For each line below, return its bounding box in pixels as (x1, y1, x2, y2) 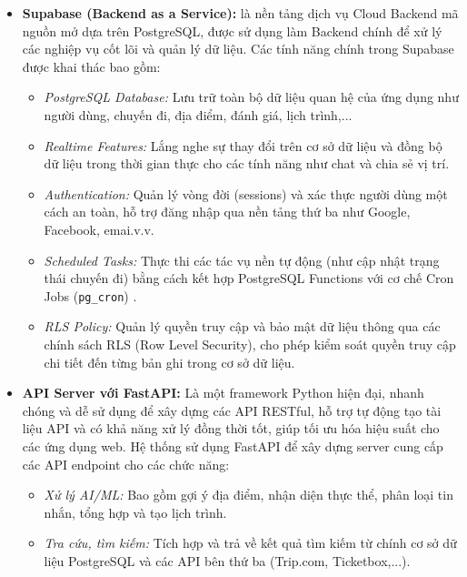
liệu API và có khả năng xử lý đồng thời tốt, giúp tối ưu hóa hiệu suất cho (22, 419, 440, 438)
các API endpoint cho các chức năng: (22, 454, 230, 473)
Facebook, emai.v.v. (44, 219, 154, 238)
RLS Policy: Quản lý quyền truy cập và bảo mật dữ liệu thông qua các (44, 317, 441, 336)
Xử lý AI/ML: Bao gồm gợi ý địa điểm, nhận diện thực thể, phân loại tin (44, 485, 453, 504)
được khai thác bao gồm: (22, 56, 161, 76)
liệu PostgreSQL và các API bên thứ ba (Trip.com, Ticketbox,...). (44, 551, 411, 570)
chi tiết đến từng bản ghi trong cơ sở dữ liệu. (44, 352, 295, 371)
